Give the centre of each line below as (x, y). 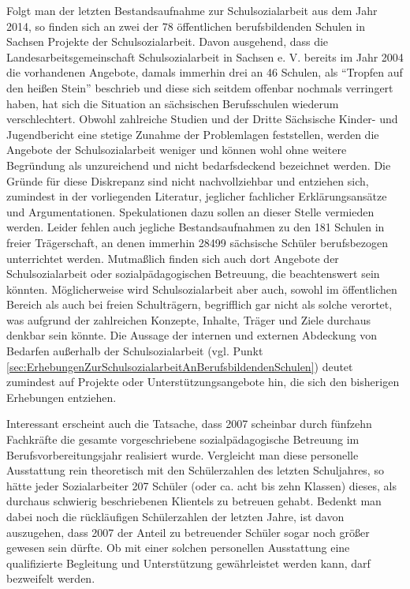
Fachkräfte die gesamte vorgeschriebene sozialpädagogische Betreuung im (183, 439)
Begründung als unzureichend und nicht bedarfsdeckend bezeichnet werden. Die (199, 165)
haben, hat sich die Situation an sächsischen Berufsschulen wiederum (173, 103)
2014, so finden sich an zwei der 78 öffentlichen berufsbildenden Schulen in (186, 26)
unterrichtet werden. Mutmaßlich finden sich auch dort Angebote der (173, 258)
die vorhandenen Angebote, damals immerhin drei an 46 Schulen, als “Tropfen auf (205, 72)
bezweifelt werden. (51, 578)
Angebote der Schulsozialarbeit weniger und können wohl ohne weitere (177, 150)
